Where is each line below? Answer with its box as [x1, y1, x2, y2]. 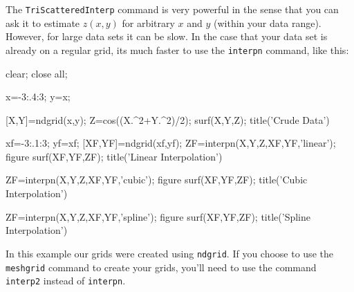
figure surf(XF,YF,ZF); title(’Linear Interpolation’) [6, 149, 223, 163]
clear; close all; [6, 66, 68, 80]
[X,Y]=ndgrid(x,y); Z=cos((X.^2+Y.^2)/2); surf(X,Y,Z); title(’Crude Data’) [6, 112, 330, 127]
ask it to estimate [6, 15, 80, 30]
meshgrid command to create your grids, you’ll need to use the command [6, 259, 317, 274]
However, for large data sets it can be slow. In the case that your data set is [6, 29, 328, 44]
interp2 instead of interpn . [6, 273, 126, 288]
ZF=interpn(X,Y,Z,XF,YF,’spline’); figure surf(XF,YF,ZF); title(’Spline [6, 209, 310, 223]
